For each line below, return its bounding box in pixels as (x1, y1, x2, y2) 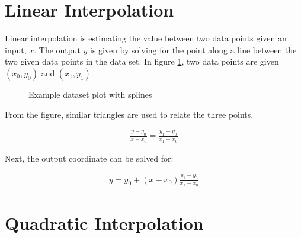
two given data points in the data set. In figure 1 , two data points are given (5, 55, 279, 67)
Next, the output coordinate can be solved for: (5, 152, 174, 164)
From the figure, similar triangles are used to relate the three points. (5, 108, 254, 120)
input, (5, 43, 27, 56)
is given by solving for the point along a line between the (90, 43, 297, 56)
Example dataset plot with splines (28, 88, 152, 100)
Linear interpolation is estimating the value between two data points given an (5, 32, 287, 44)
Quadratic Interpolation (5, 210, 204, 234)
